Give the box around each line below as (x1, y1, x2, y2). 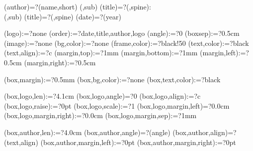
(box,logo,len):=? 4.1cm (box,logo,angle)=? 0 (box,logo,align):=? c (4, 91, 201, 101)
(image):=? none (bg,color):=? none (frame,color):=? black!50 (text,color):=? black (4, 37, 249, 48)
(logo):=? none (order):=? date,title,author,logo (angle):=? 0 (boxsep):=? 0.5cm (4, 28, 240, 38)
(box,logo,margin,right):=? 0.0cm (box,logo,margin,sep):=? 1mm (4, 110, 197, 121)
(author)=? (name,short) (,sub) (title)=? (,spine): (4, 1, 151, 11)
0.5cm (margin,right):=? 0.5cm (4, 57, 96, 67)
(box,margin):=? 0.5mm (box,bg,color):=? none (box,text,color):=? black (4, 74, 221, 84)
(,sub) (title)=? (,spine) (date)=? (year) (4, 11, 121, 21)
